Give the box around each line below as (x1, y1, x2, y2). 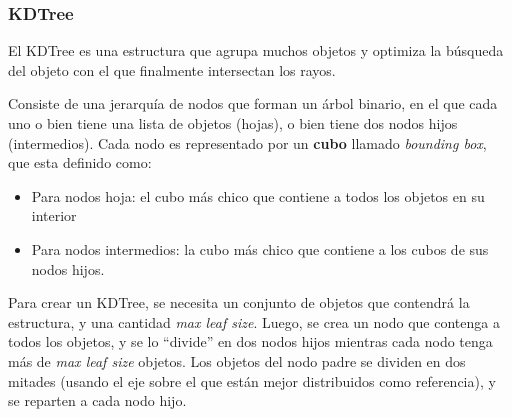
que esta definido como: (8, 152, 152, 173)
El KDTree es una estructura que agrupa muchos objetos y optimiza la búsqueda (8, 40, 504, 61)
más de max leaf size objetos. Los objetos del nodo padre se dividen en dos (8, 350, 466, 371)
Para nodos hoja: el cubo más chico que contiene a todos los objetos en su (31, 185, 485, 206)
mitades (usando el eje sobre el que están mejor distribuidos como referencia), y (8, 370, 496, 391)
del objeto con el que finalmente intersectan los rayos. (8, 59, 336, 80)
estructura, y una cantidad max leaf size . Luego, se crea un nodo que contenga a (8, 311, 500, 332)
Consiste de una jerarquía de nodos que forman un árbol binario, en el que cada (8, 93, 498, 114)
